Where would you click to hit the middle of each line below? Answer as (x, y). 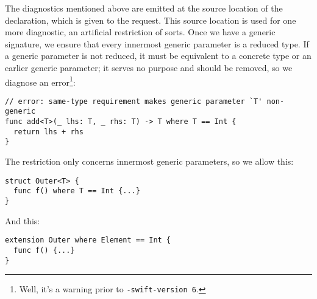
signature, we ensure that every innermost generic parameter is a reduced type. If (157, 43)
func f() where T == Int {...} (77, 191)
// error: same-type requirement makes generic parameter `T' (134, 101)
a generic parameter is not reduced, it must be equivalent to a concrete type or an (158, 56)
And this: (23, 220)
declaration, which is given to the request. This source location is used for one (151, 20)
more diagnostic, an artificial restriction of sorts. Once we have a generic (140, 32)
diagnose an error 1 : (40, 81)
